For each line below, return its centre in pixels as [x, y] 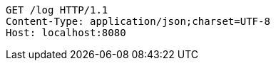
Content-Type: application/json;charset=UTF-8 [138, 21]
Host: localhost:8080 [66, 33]
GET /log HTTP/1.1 [57, 10]
